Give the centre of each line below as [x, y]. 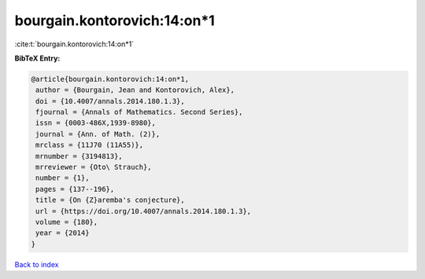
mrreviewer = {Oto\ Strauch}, [94, 167]
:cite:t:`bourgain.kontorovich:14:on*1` [74, 44]
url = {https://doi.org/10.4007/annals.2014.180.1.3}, [144, 211]
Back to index [37, 264]
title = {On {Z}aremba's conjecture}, [110, 200]
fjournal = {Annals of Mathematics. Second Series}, [139, 112]
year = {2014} [63, 233]
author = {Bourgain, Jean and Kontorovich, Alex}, [135, 90]
